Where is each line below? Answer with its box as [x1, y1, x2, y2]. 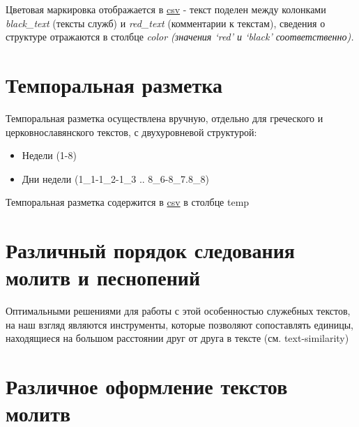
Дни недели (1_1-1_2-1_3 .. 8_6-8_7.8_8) [22, 171, 209, 186]
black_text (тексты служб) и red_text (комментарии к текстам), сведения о [6, 15, 326, 30]
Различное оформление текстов [6, 372, 288, 400]
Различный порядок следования [6, 236, 295, 264]
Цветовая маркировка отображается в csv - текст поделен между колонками [6, 2, 326, 16]
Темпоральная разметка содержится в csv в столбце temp [6, 195, 250, 209]
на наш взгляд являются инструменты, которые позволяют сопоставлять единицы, [6, 317, 353, 331]
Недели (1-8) [22, 148, 77, 163]
